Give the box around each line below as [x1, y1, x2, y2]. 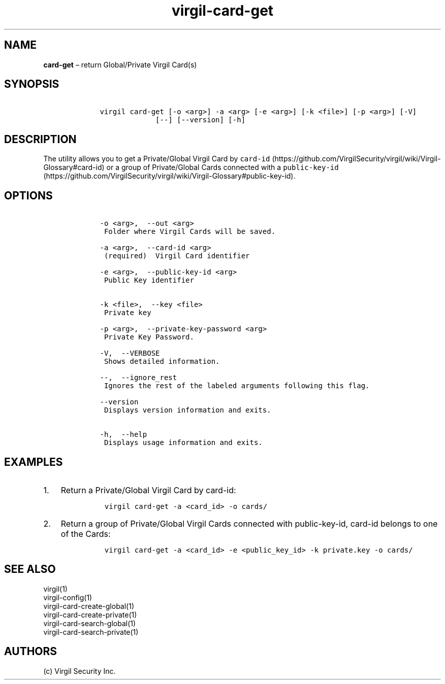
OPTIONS [4, 189, 53, 202]
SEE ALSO [4, 563, 56, 576]
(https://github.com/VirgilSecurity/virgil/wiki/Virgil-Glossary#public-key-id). [43, 172, 296, 181]
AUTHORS [4, 645, 57, 658]
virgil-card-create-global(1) [43, 601, 135, 610]
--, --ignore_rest [100, 373, 177, 382]
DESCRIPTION [4, 132, 77, 146]
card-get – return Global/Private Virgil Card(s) [43, 60, 197, 69]
